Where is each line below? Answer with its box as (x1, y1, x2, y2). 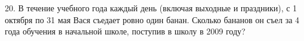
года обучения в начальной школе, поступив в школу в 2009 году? (5, 25, 246, 37)
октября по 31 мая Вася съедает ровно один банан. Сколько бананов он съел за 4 (5, 13, 300, 26)
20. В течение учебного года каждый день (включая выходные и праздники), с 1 (5, 2, 297, 14)
